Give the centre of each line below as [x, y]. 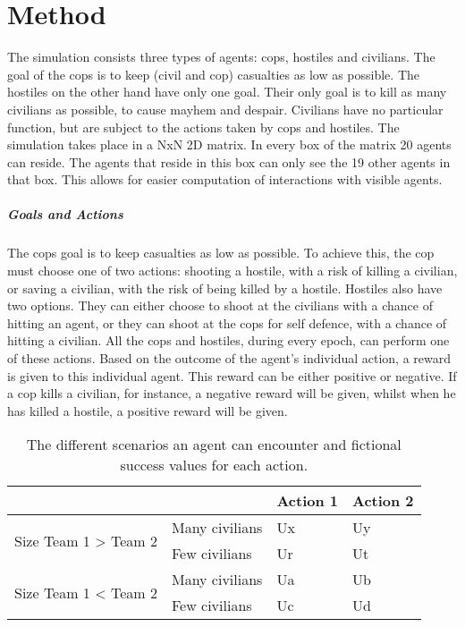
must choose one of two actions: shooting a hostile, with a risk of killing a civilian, [232, 271]
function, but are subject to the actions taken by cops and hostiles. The [203, 127]
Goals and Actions [65, 214]
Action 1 [307, 501]
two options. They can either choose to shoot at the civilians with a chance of [220, 305]
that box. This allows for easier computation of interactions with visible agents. [225, 179]
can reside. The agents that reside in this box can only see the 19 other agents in [229, 161]
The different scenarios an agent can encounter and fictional [214, 445]
